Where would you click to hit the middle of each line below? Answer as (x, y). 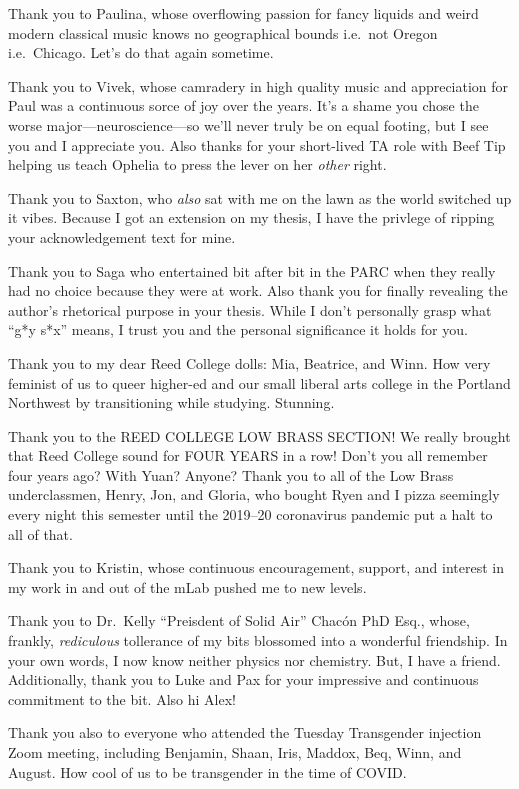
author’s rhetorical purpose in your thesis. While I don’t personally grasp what (250, 309)
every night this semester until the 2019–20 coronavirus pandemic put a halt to (250, 514)
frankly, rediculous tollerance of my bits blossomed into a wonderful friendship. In (258, 640)
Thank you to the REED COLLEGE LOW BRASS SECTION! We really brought (259, 435)
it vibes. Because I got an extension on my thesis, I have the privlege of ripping (251, 217)
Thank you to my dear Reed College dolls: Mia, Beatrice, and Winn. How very (249, 362)
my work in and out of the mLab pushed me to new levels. (187, 586)
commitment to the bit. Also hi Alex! (122, 698)
